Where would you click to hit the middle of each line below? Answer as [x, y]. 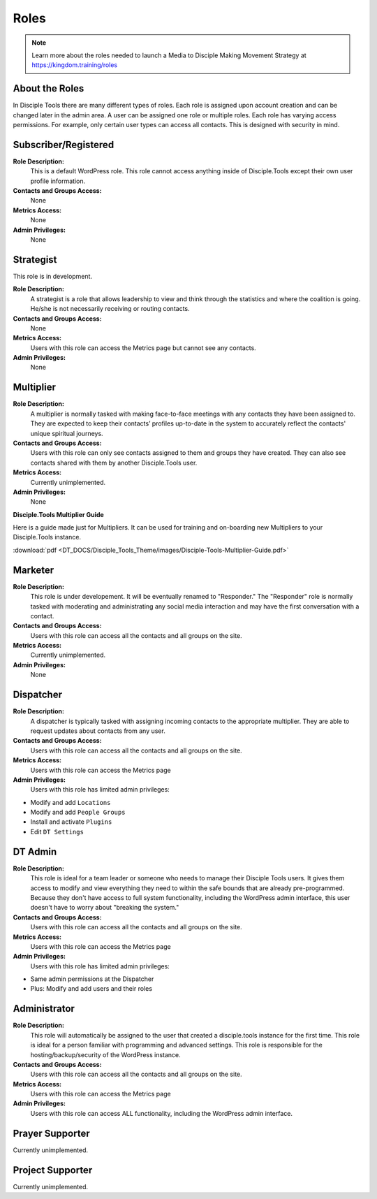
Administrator [44, 1009]
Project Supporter [53, 1170]
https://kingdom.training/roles [75, 65]
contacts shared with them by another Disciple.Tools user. [114, 463]
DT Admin [35, 851]
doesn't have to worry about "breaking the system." [105, 908]
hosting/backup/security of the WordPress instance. [105, 1054]
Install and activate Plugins [71, 822]
